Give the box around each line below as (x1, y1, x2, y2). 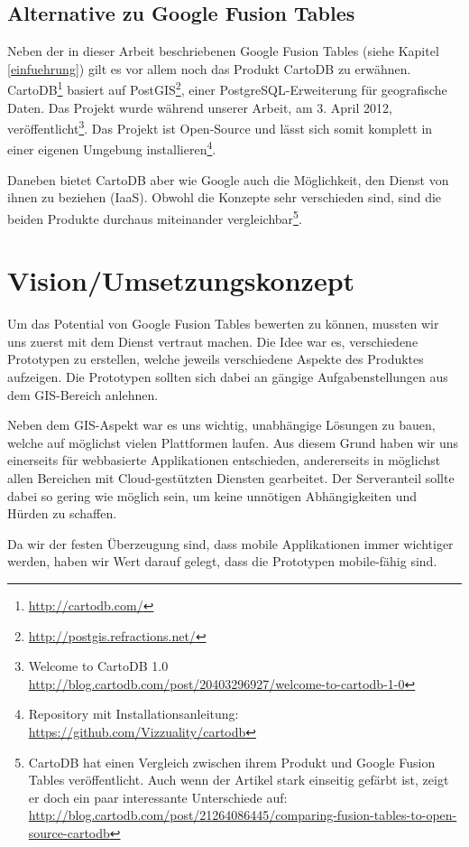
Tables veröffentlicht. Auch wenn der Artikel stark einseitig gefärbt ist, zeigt (28, 770, 449, 789)
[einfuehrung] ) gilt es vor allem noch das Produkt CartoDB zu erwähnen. (7, 59, 411, 78)
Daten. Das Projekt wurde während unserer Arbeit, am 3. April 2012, (7, 98, 392, 116)
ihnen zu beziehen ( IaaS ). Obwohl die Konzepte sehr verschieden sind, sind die (7, 188, 442, 207)
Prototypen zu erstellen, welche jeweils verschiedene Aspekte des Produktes (7, 349, 424, 368)
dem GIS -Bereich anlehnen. (7, 385, 159, 404)
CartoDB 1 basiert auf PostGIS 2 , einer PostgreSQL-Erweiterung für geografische (7, 78, 447, 99)
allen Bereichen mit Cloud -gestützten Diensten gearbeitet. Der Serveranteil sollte (7, 469, 455, 488)
